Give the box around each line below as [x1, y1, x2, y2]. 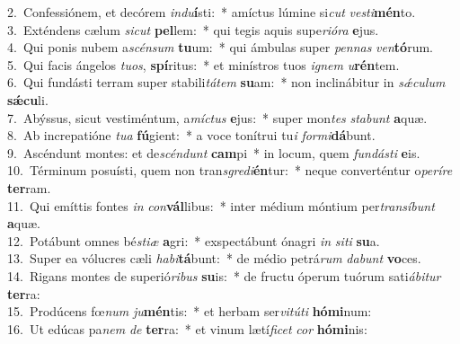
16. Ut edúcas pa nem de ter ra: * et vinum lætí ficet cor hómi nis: [7, 319, 367, 338]
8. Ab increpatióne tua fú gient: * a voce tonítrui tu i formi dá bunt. [7, 126, 376, 145]
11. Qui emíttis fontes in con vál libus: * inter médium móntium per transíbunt [7, 196, 435, 215]
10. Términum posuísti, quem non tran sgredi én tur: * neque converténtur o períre [7, 161, 453, 180]
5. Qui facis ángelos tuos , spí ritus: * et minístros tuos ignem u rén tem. [7, 55, 400, 74]
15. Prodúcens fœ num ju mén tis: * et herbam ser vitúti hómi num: [7, 302, 372, 321]
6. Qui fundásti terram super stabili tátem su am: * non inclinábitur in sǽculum [7, 73, 446, 92]
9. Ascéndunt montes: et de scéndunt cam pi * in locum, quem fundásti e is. [7, 143, 420, 162]
